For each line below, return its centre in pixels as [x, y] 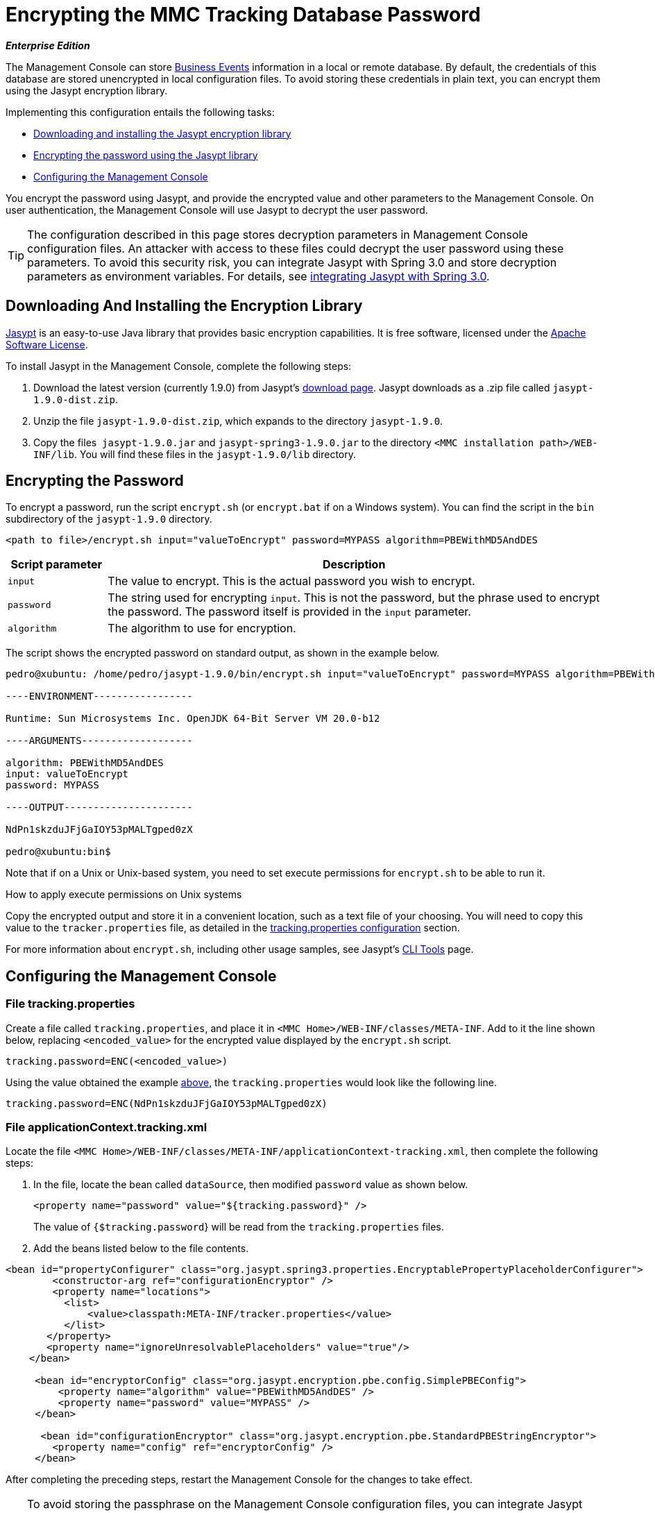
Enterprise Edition [48, 45]
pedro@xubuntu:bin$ [58, 852]
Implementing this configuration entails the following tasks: [140, 112]
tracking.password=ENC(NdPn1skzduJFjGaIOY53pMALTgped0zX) [167, 1103]
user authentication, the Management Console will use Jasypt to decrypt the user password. [217, 210]
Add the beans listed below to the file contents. [141, 1249]
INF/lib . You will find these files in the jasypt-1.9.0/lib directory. [195, 454]
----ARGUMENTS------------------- [99, 741]
